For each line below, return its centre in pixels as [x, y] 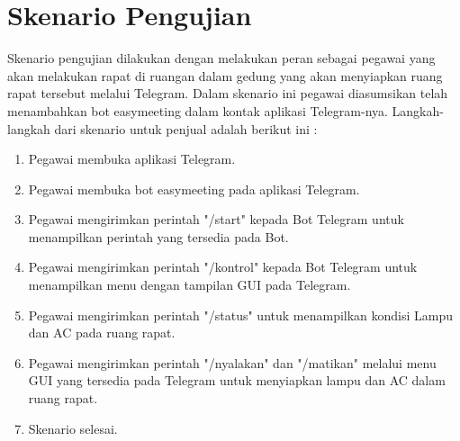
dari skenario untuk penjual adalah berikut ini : [186, 128]
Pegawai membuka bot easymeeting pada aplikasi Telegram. [194, 189]
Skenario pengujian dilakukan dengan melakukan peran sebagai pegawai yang [221, 58]
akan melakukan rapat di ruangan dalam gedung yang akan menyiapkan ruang [225, 75]
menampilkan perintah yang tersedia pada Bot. [158, 236]
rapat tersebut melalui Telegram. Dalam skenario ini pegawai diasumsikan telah [228, 93]
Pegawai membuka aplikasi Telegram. [132, 159]
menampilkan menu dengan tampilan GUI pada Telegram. [189, 285]
